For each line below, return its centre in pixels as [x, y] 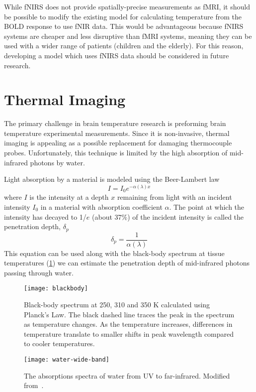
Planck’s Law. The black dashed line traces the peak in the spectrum [129, 314]
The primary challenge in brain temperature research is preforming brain [115, 123]
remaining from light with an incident [174, 197]
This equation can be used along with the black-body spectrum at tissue [114, 253]
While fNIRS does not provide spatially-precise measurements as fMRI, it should [127, 6]
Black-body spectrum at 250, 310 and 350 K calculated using [117, 305]
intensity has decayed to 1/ [45, 216]
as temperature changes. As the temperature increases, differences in [128, 324]
